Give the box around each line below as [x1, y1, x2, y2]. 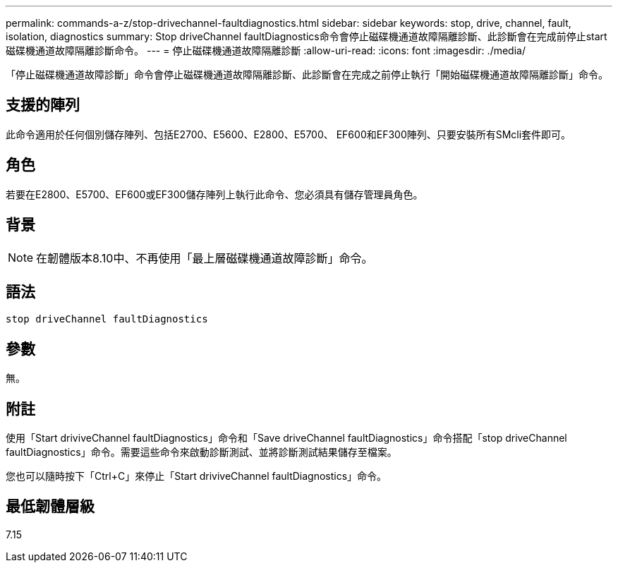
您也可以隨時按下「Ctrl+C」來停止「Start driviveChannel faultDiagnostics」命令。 [6, 470, 387, 483]
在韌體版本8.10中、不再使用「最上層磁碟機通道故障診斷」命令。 [36, 250, 373, 265]
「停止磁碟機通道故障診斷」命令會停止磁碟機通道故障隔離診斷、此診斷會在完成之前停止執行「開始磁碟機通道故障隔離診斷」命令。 [6, 68, 608, 80]
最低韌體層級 [6, 497, 95, 516]
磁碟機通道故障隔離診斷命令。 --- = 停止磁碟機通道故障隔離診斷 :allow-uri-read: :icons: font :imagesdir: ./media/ [6, 44, 526, 56]
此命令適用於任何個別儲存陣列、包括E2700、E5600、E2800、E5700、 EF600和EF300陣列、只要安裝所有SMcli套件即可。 [6, 128, 571, 140]
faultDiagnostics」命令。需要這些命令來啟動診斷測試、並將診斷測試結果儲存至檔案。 [6, 446, 397, 459]
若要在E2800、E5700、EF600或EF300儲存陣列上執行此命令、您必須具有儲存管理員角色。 [6, 188, 423, 200]
